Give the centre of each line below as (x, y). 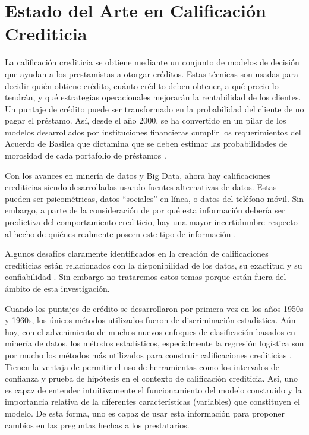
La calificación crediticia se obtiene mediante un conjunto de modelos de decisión (152, 62)
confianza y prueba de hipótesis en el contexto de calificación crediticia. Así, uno (152, 378)
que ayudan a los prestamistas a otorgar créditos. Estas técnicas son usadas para (152, 73)
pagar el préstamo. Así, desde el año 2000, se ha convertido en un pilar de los (146, 120)
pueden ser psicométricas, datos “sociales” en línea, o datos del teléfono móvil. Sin (154, 198)
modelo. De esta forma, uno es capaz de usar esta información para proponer (145, 413)
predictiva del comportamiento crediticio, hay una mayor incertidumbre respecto (151, 222)
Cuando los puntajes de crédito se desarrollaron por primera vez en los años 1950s (154, 308)
